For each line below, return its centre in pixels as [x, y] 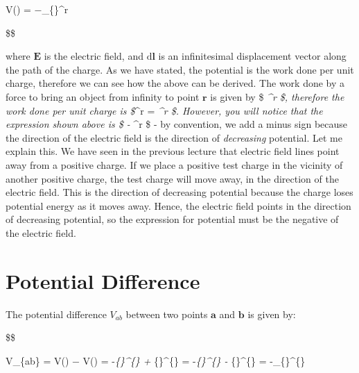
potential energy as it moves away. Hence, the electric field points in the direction [178, 205]
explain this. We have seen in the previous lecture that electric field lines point [173, 151]
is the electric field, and [94, 56]
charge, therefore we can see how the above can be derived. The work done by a [175, 83]
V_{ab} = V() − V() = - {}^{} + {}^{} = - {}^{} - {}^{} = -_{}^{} [156, 360]
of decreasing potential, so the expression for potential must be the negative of [172, 219]
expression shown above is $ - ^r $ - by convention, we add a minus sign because [177, 124]
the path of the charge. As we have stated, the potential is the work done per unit [180, 69]
